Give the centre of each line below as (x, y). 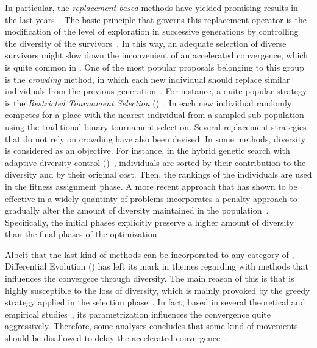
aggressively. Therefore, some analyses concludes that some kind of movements (151, 326)
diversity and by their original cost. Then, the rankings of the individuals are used (158, 174)
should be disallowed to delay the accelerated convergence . (116, 338)
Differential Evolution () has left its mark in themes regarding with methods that (157, 266)
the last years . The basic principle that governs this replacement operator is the (156, 19)
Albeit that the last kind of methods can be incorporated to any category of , (150, 254)
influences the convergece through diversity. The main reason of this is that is (150, 278)
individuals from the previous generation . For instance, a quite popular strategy (156, 91)
